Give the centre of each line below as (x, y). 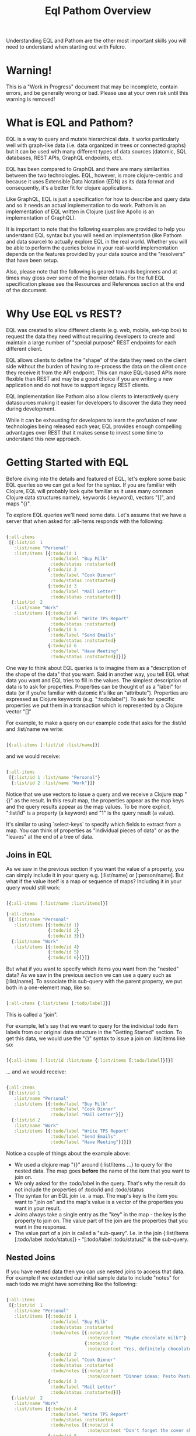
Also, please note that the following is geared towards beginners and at (92, 272)
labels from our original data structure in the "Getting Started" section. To (94, 1032)
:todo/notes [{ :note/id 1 (82, 1333)
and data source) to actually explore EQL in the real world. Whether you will (97, 242)
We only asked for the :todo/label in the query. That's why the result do (100, 1183)
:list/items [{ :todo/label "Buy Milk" (61, 1104)
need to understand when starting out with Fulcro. (66, 47)
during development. (31, 409)
